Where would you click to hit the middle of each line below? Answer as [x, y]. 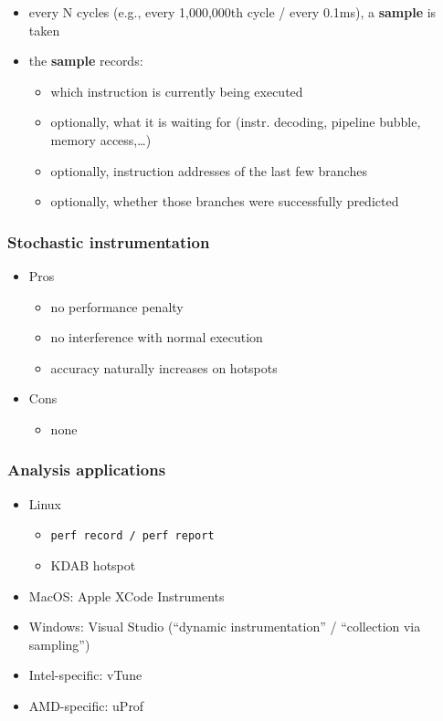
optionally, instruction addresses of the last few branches [209, 170]
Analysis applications [87, 470]
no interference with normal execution [157, 337]
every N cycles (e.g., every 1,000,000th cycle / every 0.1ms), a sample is [232, 12]
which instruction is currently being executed [177, 91]
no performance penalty [117, 306]
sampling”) [59, 644]
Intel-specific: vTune [85, 675]
